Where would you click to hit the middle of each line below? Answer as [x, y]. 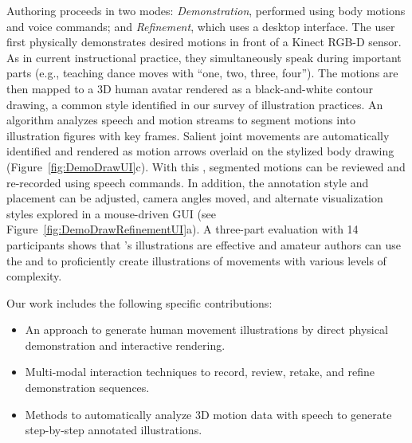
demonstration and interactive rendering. [125, 345]
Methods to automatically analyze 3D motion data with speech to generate [208, 414]
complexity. [34, 276]
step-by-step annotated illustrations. [114, 430]
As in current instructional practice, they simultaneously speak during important [204, 57]
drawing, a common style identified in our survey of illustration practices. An [195, 104]
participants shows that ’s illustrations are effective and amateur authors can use [204, 244]
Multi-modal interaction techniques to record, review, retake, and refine [200, 372]
